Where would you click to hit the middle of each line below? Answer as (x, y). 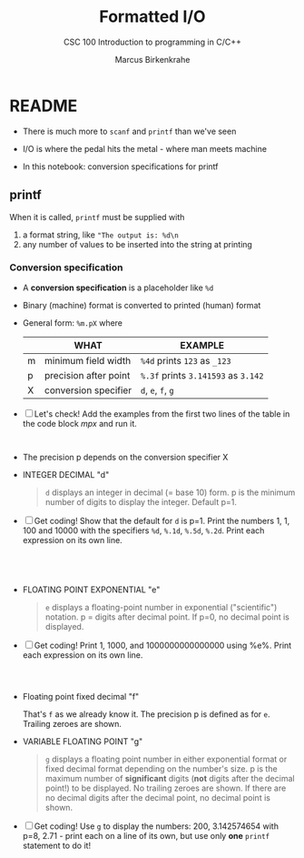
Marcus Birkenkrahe (152, 59)
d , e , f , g (157, 390)
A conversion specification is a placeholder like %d (118, 288)
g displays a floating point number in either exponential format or (166, 759)
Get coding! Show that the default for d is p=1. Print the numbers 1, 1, (162, 520)
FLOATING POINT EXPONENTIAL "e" (91, 590)
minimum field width (88, 360)
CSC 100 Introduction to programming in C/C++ (152, 42)
